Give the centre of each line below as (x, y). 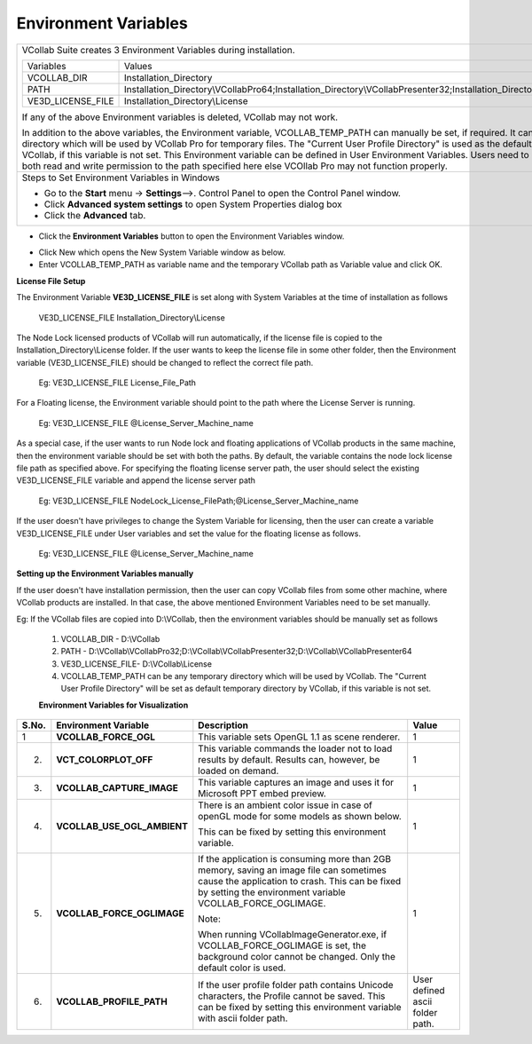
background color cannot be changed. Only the (297, 957)
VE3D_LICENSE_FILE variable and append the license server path (136, 480)
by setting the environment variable (272, 892)
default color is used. (242, 968)
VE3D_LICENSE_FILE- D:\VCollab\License (137, 664)
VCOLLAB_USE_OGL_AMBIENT (122, 826)
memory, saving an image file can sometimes (293, 870)
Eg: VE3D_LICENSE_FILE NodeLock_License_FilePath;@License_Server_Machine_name (199, 501)
